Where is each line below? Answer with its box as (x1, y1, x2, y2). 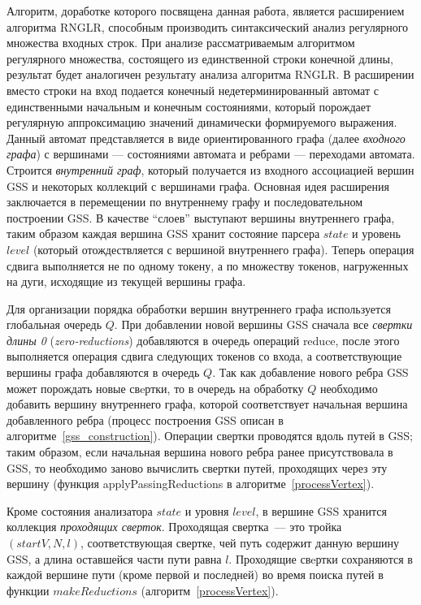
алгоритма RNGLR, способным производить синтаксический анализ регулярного (7, 18, 409, 35)
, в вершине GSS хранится (255, 502, 387, 519)
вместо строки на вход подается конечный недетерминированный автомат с (7, 81, 379, 98)
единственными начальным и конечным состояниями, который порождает (7, 97, 371, 115)
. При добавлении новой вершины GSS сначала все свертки (114, 316, 413, 333)
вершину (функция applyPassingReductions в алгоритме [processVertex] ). (7, 475, 375, 492)
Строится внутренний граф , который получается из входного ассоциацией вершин (7, 161, 414, 178)
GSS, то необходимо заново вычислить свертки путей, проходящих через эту (7, 459, 388, 476)
